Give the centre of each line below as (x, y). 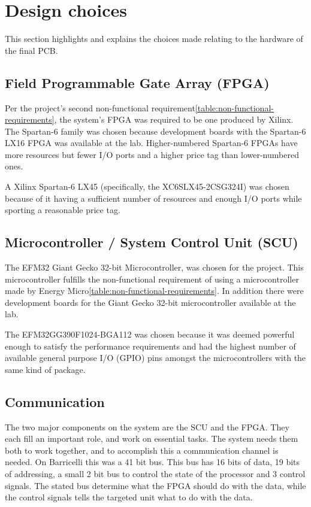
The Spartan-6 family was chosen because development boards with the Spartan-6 (155, 131)
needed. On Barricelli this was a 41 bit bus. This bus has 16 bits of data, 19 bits (153, 462)
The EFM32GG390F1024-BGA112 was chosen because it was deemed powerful (150, 334)
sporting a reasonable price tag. (63, 210)
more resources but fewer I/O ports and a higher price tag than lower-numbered (152, 154)
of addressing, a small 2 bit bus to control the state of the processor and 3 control (155, 473)
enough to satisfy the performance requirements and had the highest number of (150, 346)
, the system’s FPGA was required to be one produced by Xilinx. (174, 119)
